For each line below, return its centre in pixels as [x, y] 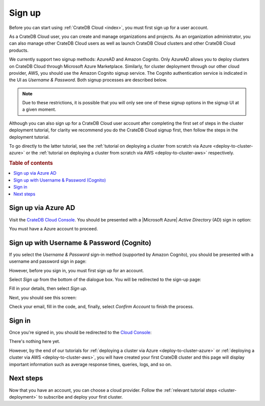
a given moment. [39, 109]
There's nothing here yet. [35, 342]
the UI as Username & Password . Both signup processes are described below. [88, 80]
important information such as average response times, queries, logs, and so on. [90, 364]
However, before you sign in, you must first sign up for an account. [77, 270]
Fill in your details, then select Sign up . [48, 288]
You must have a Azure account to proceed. [53, 228]
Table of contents [31, 163]
